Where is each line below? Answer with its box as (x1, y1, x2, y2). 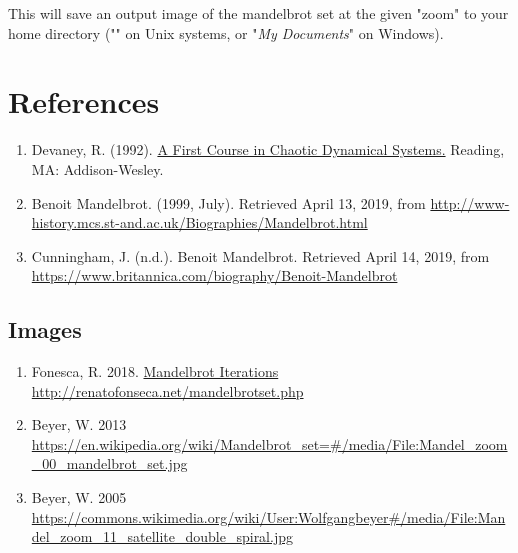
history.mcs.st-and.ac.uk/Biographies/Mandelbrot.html (31, 212, 368, 233)
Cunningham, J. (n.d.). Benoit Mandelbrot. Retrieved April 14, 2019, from (31, 245, 490, 266)
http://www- (430, 192, 510, 213)
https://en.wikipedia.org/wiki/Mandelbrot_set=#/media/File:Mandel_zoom (31, 433, 508, 454)
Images (8, 314, 82, 345)
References (8, 81, 160, 122)
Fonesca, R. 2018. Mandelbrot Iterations (31, 361, 279, 382)
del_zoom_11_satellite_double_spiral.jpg (31, 526, 293, 547)
